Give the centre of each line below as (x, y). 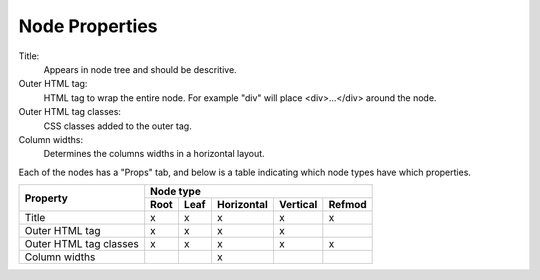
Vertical (298, 205)
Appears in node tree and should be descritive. (140, 69)
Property (46, 198)
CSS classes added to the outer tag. (117, 126)
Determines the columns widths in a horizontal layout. (154, 154)
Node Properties (88, 26)
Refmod (347, 205)
